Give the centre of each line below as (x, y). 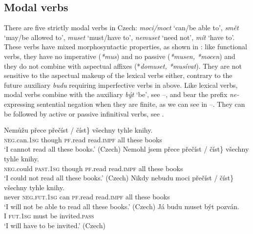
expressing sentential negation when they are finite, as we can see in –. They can (125, 104)
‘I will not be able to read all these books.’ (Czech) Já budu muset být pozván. (122, 206)
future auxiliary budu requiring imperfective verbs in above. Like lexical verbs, (121, 85)
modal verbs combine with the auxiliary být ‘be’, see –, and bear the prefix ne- (122, 94)
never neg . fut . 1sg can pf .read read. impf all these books (87, 197)
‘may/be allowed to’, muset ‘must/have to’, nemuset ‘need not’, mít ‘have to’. (119, 37)
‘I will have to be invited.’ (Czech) (55, 225)
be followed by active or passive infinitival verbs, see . (84, 113)
